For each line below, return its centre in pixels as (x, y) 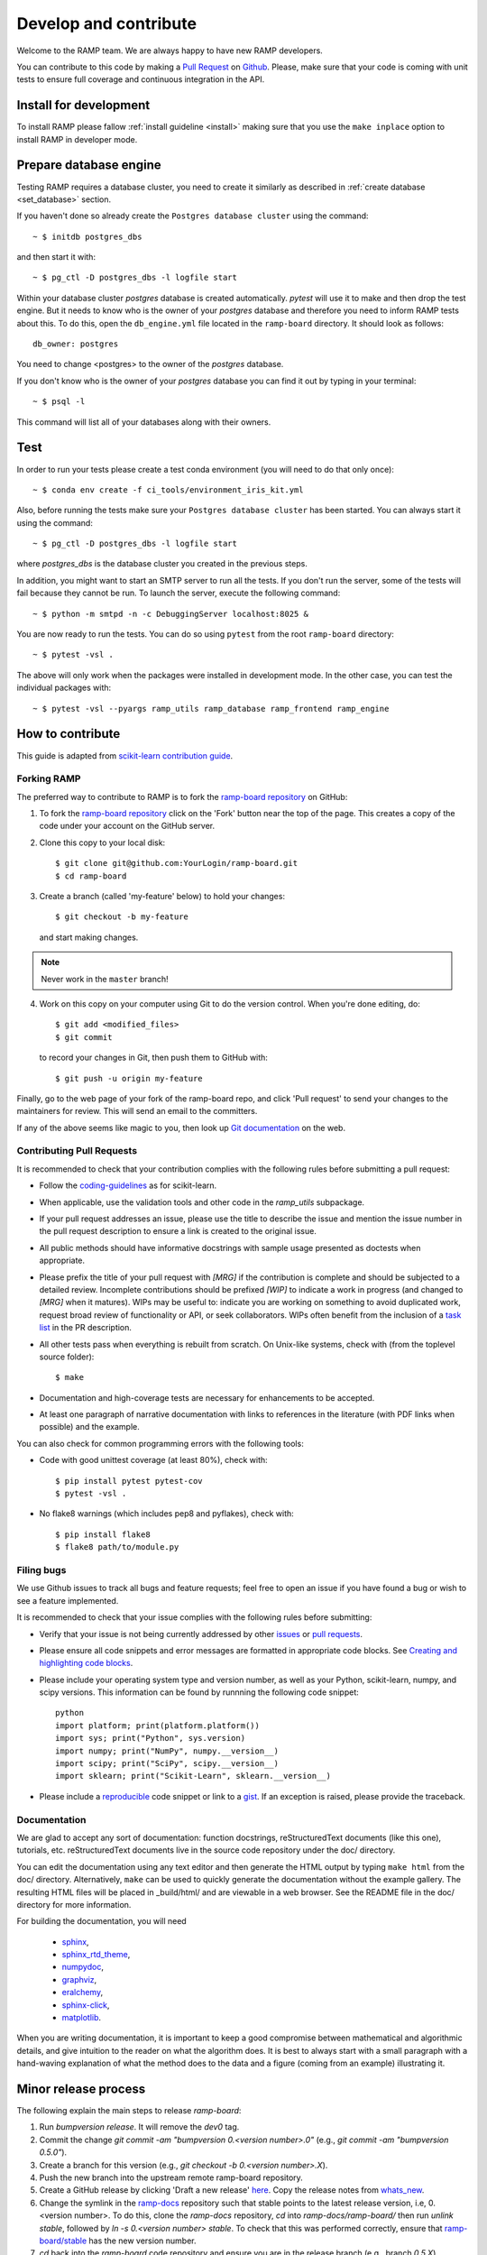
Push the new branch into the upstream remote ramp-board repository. (171, 2177)
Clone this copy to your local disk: (102, 842)
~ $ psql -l (59, 402)
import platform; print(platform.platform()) (158, 1726)
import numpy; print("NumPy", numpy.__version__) (167, 1751)
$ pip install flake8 (103, 1534)
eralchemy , (83, 1993)
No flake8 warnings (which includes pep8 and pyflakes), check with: (167, 1514)
